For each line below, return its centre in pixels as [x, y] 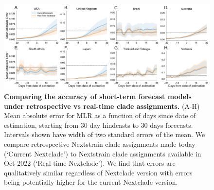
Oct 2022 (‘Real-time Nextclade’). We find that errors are [90, 163]
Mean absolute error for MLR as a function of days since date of [100, 115]
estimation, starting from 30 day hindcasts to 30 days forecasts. [98, 125]
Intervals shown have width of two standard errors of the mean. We [105, 134]
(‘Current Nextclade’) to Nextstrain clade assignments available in [103, 153]
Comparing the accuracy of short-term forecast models [98, 96]
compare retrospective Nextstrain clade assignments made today [100, 144]
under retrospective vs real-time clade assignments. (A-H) [102, 106]
